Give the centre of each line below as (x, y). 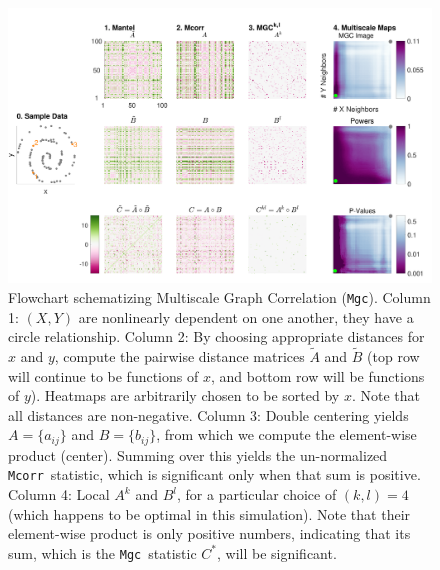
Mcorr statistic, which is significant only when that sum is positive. (214, 474)
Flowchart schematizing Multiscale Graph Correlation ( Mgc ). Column (219, 296)
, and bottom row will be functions (317, 375)
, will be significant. (276, 552)
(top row (393, 356)
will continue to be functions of (103, 375)
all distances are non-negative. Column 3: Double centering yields (208, 414)
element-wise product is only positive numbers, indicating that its (209, 533)
